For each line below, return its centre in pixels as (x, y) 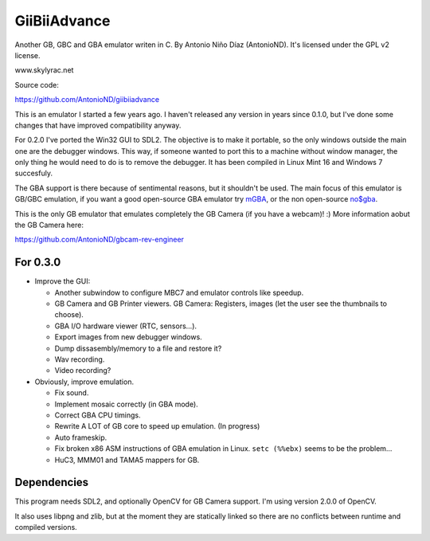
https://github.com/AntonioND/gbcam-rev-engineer (100, 240)
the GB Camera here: (49, 225)
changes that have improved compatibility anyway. (98, 125)
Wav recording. (80, 359)
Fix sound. (72, 393)
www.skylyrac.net (44, 70)
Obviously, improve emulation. (84, 382)
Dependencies (52, 482)
